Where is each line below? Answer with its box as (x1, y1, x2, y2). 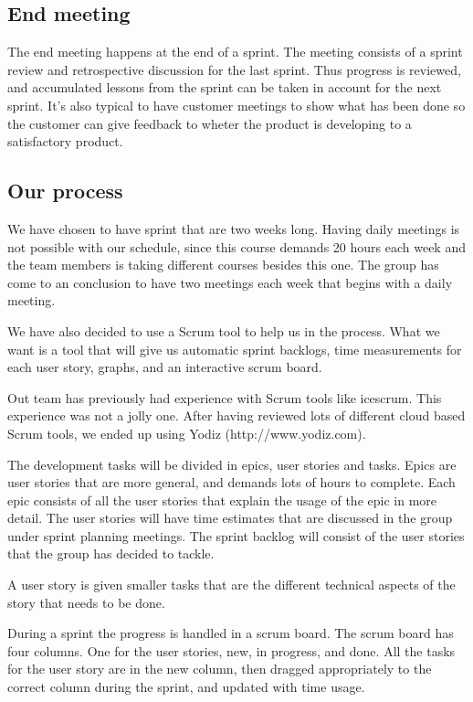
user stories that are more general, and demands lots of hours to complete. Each (7, 473, 456, 492)
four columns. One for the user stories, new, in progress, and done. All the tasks (7, 641, 456, 660)
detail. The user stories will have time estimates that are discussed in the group (7, 508, 453, 527)
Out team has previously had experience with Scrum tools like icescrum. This (7, 388, 442, 407)
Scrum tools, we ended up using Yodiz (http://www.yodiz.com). (7, 423, 366, 442)
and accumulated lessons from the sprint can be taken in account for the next (7, 78, 442, 97)
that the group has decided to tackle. (7, 544, 215, 563)
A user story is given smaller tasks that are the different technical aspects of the (7, 575, 456, 594)
